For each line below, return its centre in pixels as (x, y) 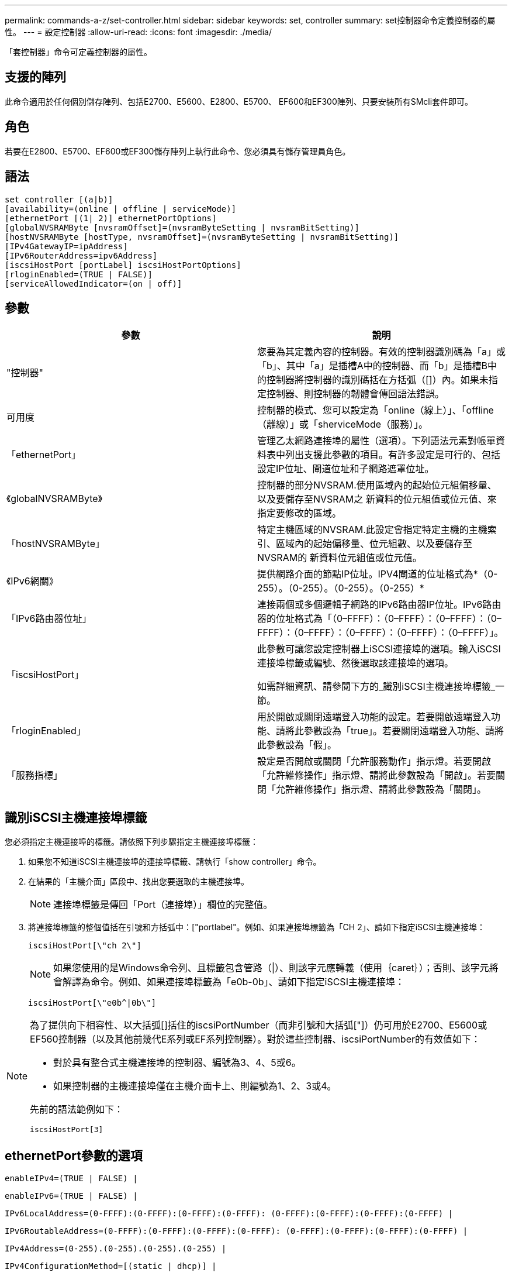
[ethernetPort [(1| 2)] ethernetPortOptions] (111, 218)
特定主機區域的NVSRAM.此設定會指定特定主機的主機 (372, 530)
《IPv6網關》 (32, 581)
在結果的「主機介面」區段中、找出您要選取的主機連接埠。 (139, 882)
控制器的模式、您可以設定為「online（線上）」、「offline (376, 410)
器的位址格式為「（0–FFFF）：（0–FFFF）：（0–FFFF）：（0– (379, 619)
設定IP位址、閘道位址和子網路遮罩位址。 (346, 469)
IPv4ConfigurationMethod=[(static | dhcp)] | (111, 1266)
